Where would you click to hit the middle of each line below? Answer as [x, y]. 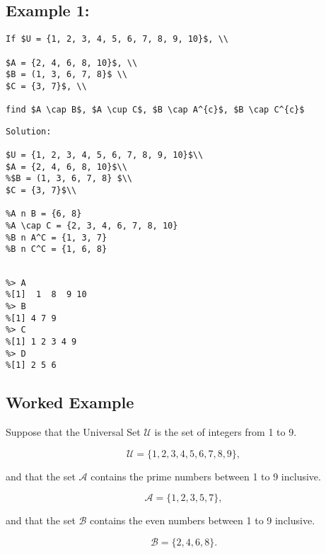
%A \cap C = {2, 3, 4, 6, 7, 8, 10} [92, 226]
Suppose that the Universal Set [73, 432]
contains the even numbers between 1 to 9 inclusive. [203, 520]
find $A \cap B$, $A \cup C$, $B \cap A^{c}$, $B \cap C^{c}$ [155, 110]
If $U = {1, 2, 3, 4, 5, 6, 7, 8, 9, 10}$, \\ [117, 39]
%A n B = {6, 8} [44, 214]
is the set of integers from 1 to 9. [226, 432]
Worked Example [70, 402]
